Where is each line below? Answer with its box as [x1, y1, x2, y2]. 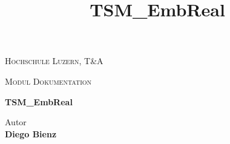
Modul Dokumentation [5, 74, 92, 87]
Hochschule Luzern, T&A [5, 54, 103, 67]
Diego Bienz [5, 127, 57, 140]
